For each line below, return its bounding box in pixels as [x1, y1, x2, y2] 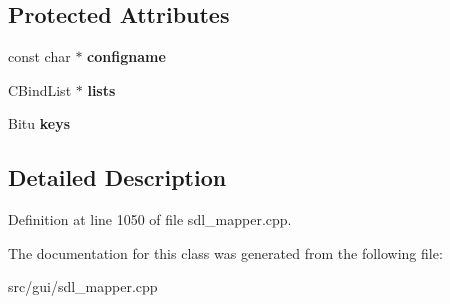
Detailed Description [8, 162, 227, 193]
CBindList [8, 79, 72, 100]
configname [87, 46, 166, 67]
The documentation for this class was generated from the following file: [8, 242, 443, 263]
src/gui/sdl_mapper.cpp [8, 276, 158, 297]
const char [8, 46, 71, 67]
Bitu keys [8, 113, 70, 134]
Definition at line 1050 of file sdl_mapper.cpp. [8, 209, 292, 230]
